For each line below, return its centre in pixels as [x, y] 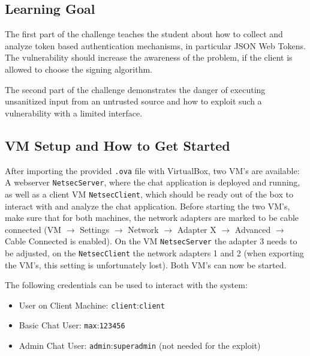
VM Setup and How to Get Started [118, 145]
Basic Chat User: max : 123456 [72, 325]
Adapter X [197, 229]
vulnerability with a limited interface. [74, 113]
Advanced [253, 229]
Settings [95, 229]
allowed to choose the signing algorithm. [79, 69]
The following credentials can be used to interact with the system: [126, 285]
